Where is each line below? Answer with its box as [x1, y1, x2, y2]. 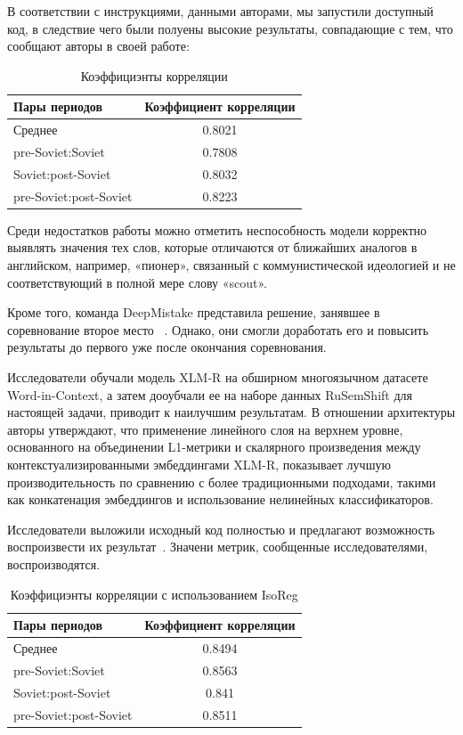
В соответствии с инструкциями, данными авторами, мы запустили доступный [7, 2, 434, 20]
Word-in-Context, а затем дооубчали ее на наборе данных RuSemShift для [7, 385, 412, 404]
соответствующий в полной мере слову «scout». [7, 273, 267, 291]
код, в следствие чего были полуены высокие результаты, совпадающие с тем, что [7, 19, 453, 37]
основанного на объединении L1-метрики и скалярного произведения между [7, 437, 421, 456]
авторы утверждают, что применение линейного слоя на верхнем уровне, [7, 420, 403, 438]
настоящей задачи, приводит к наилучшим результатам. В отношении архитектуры [7, 403, 456, 421]
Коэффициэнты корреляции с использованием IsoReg [10, 584, 298, 603]
